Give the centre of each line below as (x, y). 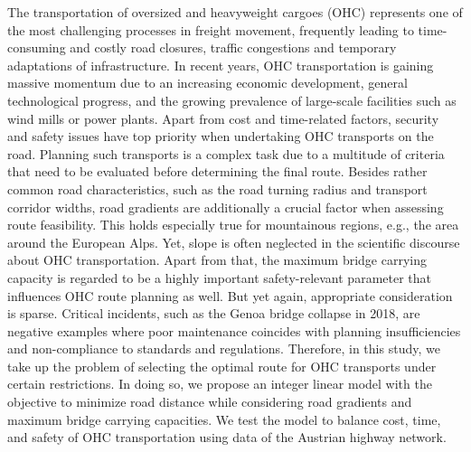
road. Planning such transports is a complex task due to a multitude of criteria (226, 153)
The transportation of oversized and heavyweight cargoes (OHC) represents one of (235, 12)
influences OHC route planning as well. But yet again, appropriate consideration (230, 295)
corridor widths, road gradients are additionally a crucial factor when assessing (226, 207)
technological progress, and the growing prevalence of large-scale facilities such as (232, 100)
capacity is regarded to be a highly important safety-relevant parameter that (219, 277)
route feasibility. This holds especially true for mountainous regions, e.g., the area (233, 225)
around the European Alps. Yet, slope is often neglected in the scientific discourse (234, 242)
